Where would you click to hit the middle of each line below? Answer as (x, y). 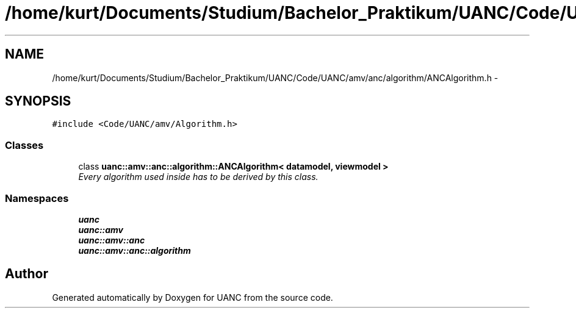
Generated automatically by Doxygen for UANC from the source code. (193, 297)
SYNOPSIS (38, 101)
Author (27, 274)
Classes (24, 145)
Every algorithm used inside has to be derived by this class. (198, 177)
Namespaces (37, 198)
